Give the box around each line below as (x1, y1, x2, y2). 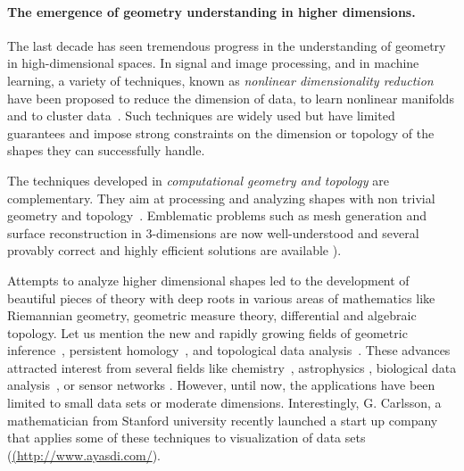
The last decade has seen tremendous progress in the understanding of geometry (7, 36, 446, 54)
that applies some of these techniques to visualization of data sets (7, 428, 366, 447)
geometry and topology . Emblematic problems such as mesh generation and (7, 206, 427, 225)
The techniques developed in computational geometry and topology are (7, 170, 389, 189)
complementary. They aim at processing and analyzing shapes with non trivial (7, 188, 435, 207)
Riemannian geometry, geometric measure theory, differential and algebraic (7, 306, 417, 325)
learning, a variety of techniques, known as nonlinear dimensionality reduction (7, 70, 434, 89)
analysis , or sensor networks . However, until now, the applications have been (7, 376, 435, 394)
